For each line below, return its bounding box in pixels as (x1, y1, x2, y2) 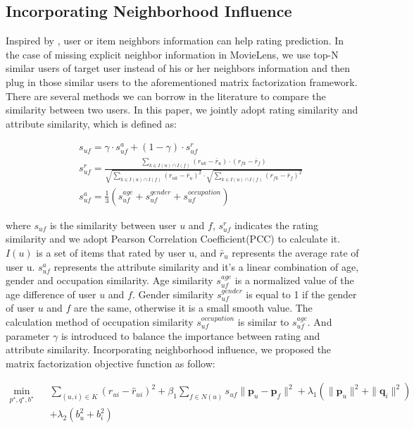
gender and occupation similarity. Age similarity (6, 273, 213, 288)
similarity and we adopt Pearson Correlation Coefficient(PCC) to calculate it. (6, 231, 341, 246)
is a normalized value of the (234, 273, 354, 288)
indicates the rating (234, 217, 319, 232)
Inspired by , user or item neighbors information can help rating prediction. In (6, 33, 344, 48)
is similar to (237, 314, 289, 329)
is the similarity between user (49, 217, 177, 232)
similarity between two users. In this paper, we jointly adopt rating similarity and (6, 102, 358, 117)
